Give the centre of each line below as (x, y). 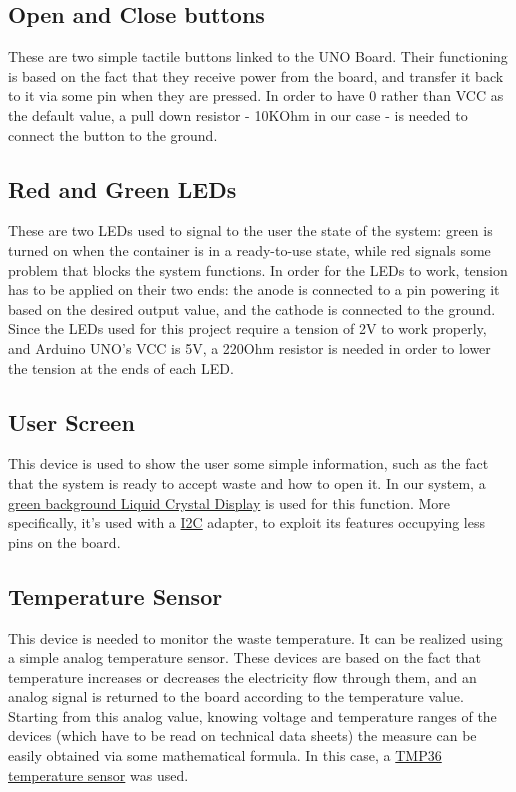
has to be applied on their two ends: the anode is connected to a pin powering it (254, 289)
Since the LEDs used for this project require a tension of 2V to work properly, (247, 328)
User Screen (71, 421)
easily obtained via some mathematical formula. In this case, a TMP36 (225, 755)
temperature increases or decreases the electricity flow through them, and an (242, 676)
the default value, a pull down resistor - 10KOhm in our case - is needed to (238, 114)
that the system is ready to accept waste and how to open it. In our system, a (247, 482)
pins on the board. (64, 541)
